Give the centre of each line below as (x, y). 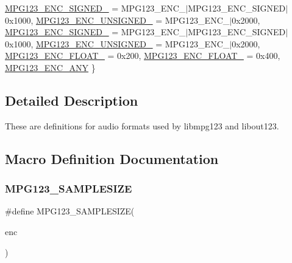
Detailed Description (72, 100)
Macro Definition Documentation (112, 158)
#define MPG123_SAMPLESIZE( (70, 211)
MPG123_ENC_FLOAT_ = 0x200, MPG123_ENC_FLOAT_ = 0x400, (143, 56)
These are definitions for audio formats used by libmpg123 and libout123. (142, 125)
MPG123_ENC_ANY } (50, 67)
